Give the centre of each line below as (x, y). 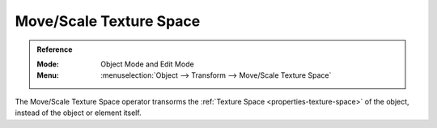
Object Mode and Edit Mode (147, 64)
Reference (55, 49)
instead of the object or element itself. (78, 113)
